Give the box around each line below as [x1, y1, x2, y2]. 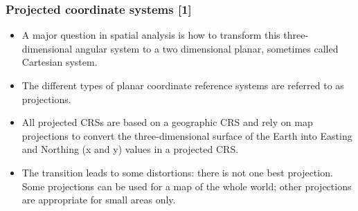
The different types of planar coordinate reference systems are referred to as [21, 78, 344, 92]
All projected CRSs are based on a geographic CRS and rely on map [21, 115, 313, 129]
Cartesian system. [21, 55, 98, 69]
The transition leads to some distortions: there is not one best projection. [21, 165, 333, 179]
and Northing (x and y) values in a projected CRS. [21, 142, 239, 156]
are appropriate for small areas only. [21, 192, 176, 207]
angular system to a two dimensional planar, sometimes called [75, 41, 339, 55]
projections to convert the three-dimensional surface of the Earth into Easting [21, 128, 352, 143]
